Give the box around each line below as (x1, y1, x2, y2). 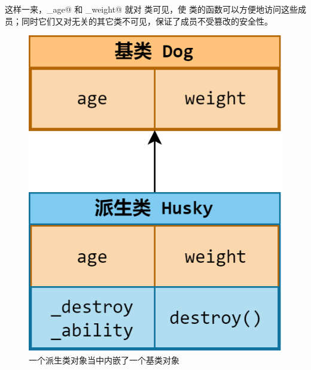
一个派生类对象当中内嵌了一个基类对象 (29, 354, 179, 366)
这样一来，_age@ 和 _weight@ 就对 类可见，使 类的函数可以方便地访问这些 (5, 3, 298, 15)
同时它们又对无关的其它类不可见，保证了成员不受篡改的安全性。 (21, 14, 273, 27)
